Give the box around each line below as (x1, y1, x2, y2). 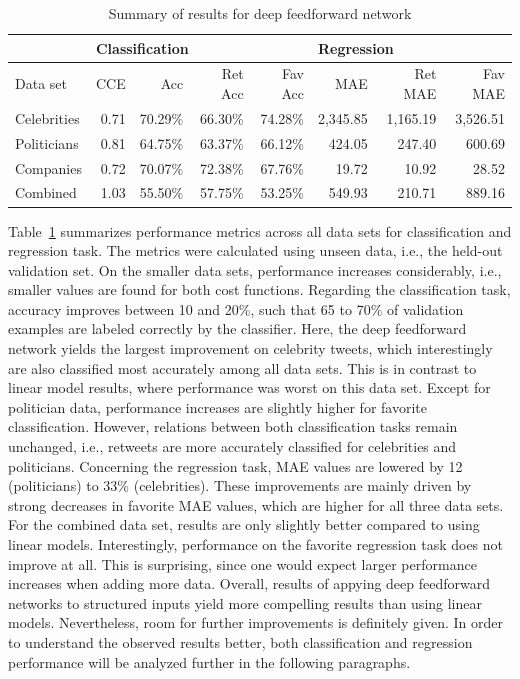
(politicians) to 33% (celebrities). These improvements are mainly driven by (8, 475, 472, 496)
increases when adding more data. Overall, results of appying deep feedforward (8, 573, 491, 594)
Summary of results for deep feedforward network (108, 3, 412, 23)
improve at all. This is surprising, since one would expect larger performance (8, 553, 477, 574)
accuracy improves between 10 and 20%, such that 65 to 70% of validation (8, 298, 464, 319)
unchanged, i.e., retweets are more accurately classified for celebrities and (8, 436, 457, 457)
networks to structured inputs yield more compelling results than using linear (8, 592, 482, 613)
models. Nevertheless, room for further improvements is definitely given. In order (8, 612, 503, 633)
